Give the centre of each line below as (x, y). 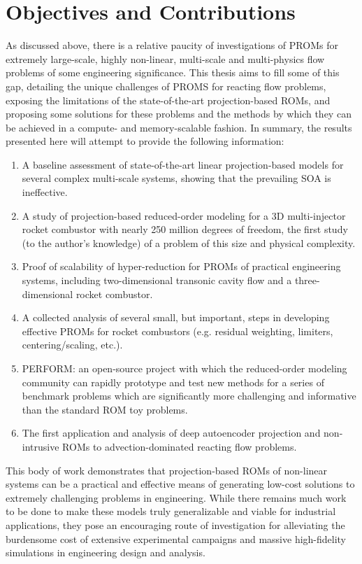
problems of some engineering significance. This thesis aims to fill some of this (173, 72)
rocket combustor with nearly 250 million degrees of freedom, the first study (185, 229)
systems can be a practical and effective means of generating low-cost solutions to (180, 484)
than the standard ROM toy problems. (105, 409)
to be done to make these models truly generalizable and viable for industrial (171, 511)
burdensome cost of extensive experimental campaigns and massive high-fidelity (176, 538)
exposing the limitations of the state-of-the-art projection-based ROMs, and (168, 100)
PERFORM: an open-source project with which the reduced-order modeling (184, 368)
